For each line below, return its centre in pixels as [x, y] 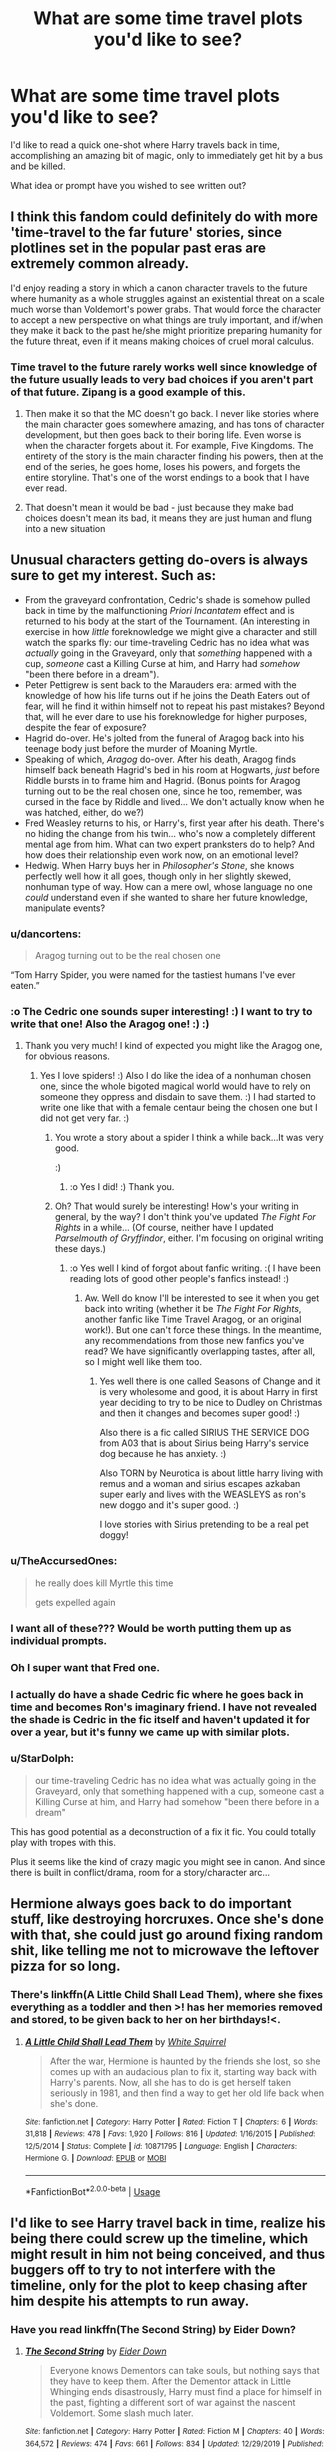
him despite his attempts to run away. [130, 2301]
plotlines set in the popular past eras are [138, 248]
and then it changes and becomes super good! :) [200, 1413]
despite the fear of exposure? [85, 727]
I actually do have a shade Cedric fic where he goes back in [157, 1694]
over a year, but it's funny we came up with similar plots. [150, 1732]
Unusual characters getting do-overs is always [159, 560]
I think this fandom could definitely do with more [164, 217]
